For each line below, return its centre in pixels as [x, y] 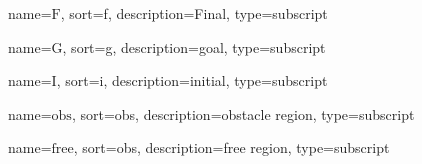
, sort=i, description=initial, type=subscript [192, 80]
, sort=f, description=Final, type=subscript [194, 13]
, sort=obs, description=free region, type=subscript [231, 147]
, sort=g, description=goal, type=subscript [194, 46]
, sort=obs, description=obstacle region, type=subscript [243, 113]
